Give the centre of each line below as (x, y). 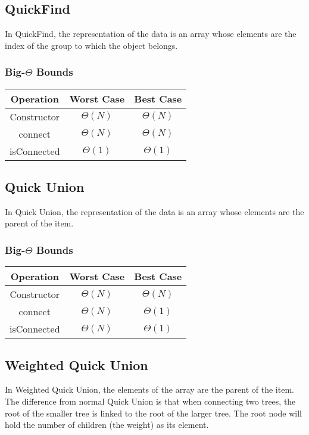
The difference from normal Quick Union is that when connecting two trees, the (150, 401)
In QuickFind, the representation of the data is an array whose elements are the (151, 34)
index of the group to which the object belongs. (91, 45)
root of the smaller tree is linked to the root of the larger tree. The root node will (154, 413)
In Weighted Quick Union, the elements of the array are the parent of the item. (149, 389)
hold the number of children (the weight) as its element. (107, 425)
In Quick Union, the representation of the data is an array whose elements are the (154, 211)
